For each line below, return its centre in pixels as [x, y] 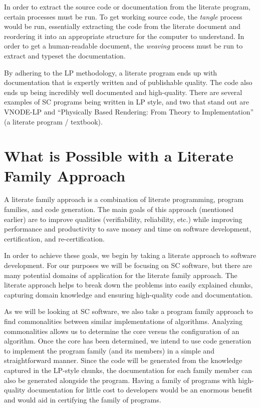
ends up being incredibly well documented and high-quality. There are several [123, 92]
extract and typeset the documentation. [65, 55]
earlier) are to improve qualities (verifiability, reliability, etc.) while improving [123, 219]
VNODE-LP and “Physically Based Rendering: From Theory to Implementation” [129, 111]
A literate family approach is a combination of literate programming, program [124, 199]
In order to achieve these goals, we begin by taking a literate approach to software [130, 255]
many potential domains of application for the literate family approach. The [121, 275]
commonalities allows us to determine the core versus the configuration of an [122, 331]
